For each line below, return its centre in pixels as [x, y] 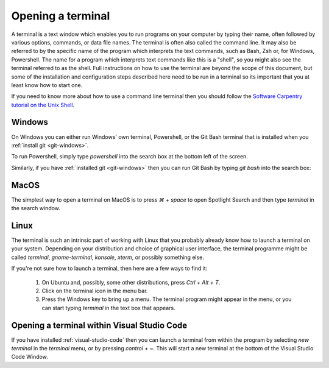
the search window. [36, 208]
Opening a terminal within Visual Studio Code [99, 325]
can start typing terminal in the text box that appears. [109, 308]
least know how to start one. [47, 85]
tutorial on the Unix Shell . [43, 105]
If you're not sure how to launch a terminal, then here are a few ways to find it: [109, 269]
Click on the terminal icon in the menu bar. [95, 291]
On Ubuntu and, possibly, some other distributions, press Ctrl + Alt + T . [131, 282]
